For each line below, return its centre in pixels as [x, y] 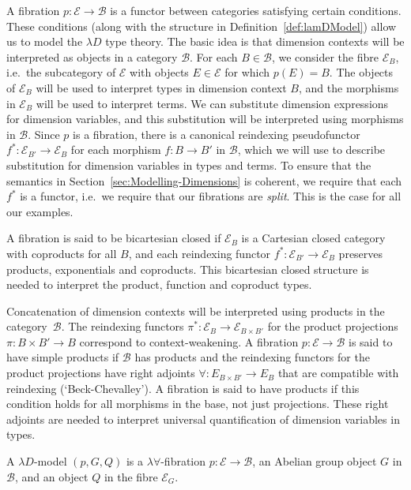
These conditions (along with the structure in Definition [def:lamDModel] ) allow [202, 26]
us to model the [45, 41]
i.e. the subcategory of [61, 72]
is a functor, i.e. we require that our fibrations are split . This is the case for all [211, 196]
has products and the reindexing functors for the [252, 357]
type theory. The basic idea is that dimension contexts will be [255, 41]
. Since [44, 134]
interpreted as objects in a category [92, 56]
